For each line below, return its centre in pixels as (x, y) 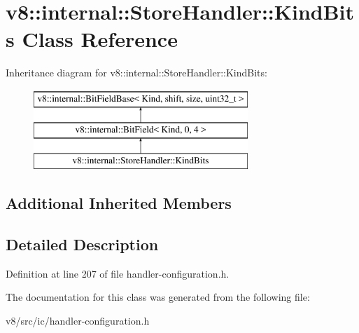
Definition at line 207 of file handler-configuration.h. (118, 273)
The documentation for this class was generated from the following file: (158, 297)
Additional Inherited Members (119, 203)
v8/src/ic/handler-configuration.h (78, 321)
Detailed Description (82, 244)
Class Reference (100, 39)
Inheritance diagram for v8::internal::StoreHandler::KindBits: (136, 73)
